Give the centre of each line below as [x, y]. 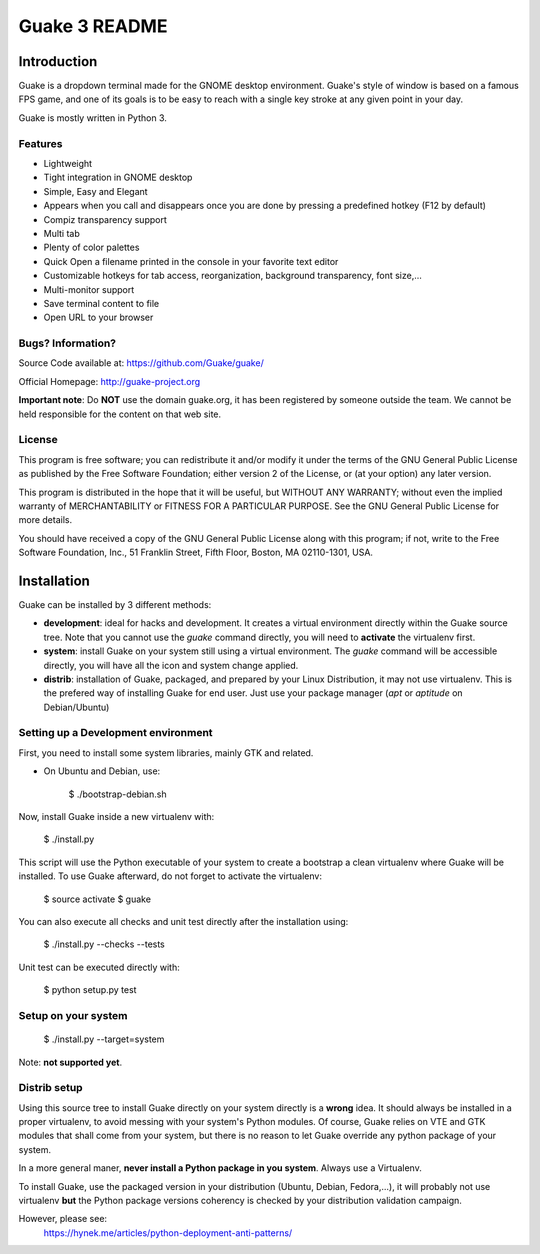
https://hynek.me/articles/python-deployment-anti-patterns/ [168, 1232]
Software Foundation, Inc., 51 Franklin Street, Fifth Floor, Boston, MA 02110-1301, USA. [196, 552]
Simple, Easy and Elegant [96, 191]
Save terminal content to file [101, 303]
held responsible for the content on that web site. [120, 414]
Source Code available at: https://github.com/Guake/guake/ [141, 363]
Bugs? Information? [67, 343]
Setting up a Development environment [116, 733]
